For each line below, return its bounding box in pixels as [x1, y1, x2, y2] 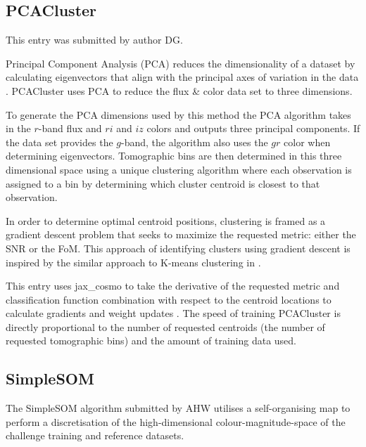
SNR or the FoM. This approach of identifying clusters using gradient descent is [6, 240, 351, 255]
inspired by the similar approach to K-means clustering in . [6, 254, 261, 269]
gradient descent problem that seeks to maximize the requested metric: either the [6, 227, 356, 242]
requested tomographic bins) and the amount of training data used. [6, 333, 296, 348]
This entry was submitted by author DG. [6, 32, 183, 47]
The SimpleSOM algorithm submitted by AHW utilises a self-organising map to [6, 401, 351, 415]
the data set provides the [6, 134, 113, 149]
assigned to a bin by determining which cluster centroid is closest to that [6, 176, 320, 190]
